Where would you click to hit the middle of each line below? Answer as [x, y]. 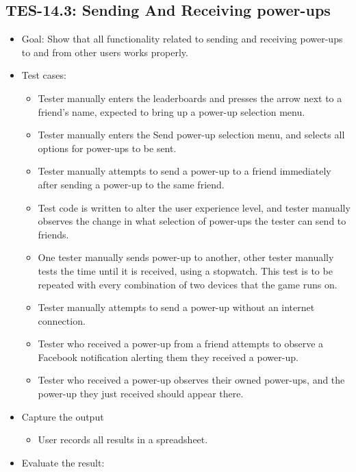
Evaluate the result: [63, 462]
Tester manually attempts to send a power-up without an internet [176, 307]
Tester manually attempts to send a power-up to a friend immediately [185, 171]
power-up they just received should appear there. [141, 394]
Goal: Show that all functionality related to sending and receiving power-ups [182, 39]
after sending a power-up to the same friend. [131, 184]
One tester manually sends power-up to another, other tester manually [186, 257]
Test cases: [44, 75]
